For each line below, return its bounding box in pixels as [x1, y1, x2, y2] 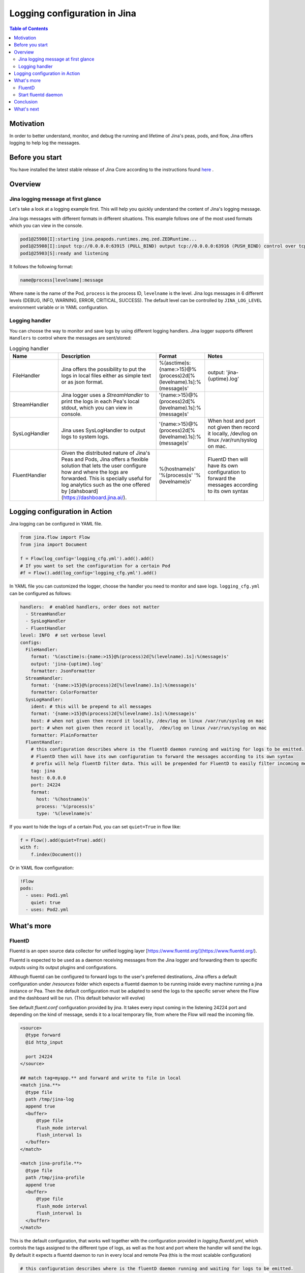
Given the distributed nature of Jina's [61, 449, 150, 456]
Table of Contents [9, 25, 48, 32]
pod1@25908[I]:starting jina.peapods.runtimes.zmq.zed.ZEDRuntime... [20, 236, 197, 242]
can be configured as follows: [9, 590, 72, 596]
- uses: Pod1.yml [25, 893, 69, 898]
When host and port [207, 417, 256, 424]
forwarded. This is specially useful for [61, 475, 152, 482]
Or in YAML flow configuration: [9, 865, 74, 871]
